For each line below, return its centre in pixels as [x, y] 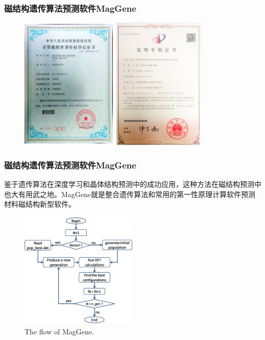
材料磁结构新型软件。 [40, 204]
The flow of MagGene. [59, 331]
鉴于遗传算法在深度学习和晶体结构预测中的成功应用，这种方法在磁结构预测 [129, 184]
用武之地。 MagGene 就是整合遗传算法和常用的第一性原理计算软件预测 [140, 194]
